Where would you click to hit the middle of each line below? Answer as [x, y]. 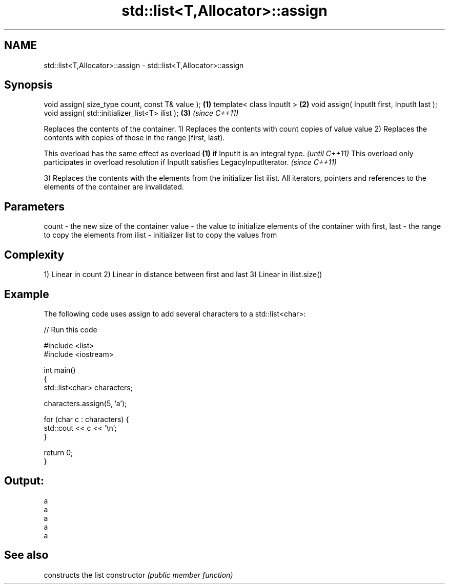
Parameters [34, 206]
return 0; [58, 452]
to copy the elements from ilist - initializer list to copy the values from [160, 235]
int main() [60, 370]
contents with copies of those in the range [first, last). [134, 138]
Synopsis [28, 85]
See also [26, 555]
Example [27, 294]
